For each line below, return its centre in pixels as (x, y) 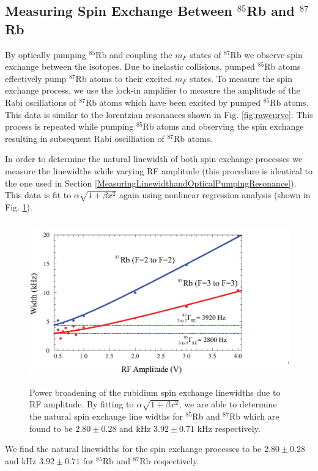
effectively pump (36, 78)
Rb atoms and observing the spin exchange (223, 126)
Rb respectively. (169, 460)
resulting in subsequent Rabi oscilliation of (85, 138)
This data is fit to (38, 195)
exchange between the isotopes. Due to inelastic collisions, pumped (130, 66)
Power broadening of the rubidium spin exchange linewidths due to (155, 392)
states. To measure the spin (241, 78)
